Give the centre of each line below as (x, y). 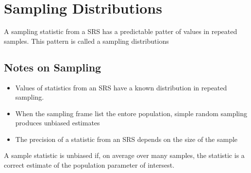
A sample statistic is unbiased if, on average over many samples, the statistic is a (124, 155)
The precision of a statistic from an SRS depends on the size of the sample (126, 139)
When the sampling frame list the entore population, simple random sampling (131, 113)
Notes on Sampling (53, 67)
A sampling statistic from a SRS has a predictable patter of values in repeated (121, 31)
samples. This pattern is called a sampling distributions (86, 41)
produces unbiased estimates (58, 123)
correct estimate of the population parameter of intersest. (89, 165)
